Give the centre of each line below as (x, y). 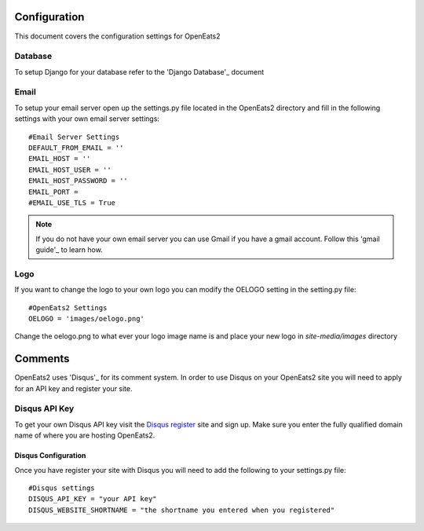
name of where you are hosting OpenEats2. (85, 435)
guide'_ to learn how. (69, 250)
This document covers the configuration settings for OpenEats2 (117, 36)
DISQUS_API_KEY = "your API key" (93, 499)
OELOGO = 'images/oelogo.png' (87, 319)
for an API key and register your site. (73, 388)
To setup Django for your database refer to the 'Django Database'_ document (139, 71)
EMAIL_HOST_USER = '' (70, 170)
